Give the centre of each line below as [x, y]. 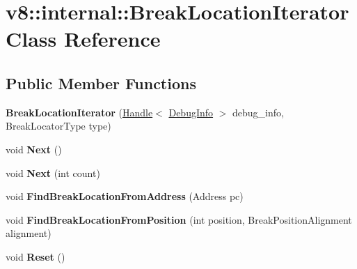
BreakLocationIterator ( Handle [79, 112]
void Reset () [35, 256]
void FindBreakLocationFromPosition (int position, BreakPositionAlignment [179, 219]
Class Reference [83, 39]
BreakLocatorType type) [58, 126]
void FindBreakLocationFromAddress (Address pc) [125, 196]
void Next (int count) [53, 172]
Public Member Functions [101, 83]
